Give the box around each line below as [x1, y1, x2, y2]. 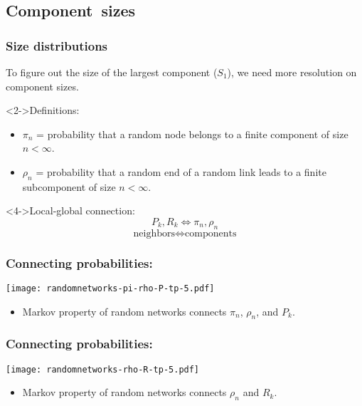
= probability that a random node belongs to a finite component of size [36, 126, 348, 141]
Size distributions [6, 36, 108, 54]
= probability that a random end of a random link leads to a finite [36, 164, 326, 179]
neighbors [133, 228, 176, 239]
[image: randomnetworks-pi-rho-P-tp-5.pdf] [6, 283, 215, 293]
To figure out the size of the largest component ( [6, 65, 218, 79]
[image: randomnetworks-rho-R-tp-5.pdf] [6, 364, 200, 375]
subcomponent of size [22, 179, 116, 194]
